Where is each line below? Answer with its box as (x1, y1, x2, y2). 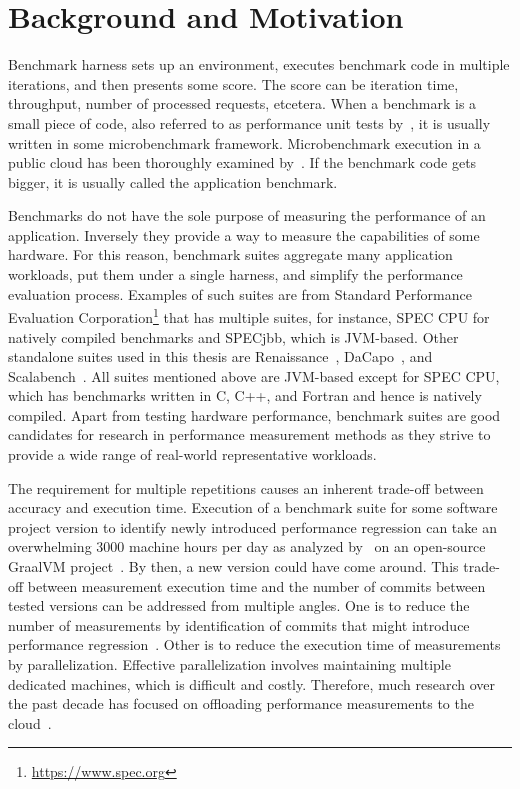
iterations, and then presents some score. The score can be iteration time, (8, 73, 459, 94)
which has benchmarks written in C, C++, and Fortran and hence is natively (8, 385, 482, 406)
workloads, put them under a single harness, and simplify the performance (8, 264, 463, 285)
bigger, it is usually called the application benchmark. (8, 171, 338, 192)
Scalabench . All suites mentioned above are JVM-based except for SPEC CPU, (8, 365, 500, 386)
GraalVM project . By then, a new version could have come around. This (8, 556, 459, 577)
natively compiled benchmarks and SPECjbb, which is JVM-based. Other (8, 326, 459, 347)
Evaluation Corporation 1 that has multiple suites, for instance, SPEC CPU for (8, 304, 490, 327)
